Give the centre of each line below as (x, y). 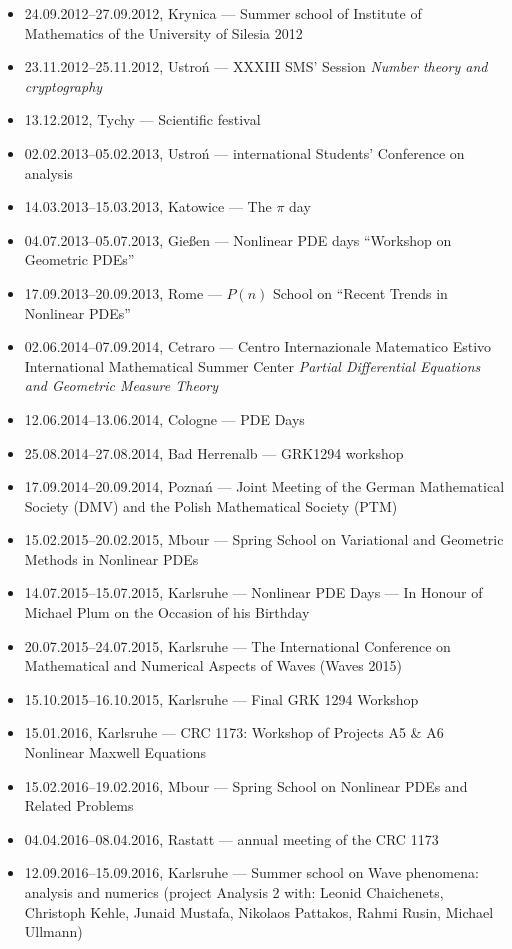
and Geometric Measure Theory (121, 385)
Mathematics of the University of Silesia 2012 (163, 32)
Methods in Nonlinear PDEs (111, 558)
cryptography (63, 85)
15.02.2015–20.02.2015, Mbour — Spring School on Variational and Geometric (264, 539)
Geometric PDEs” (79, 259)
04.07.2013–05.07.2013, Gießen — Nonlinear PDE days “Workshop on (238, 239)
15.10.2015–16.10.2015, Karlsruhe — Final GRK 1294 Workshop (221, 698)
